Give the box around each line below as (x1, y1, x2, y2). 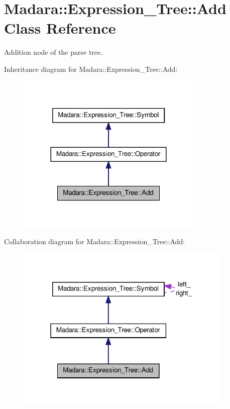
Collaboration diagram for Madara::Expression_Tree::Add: (4, 236, 185, 247)
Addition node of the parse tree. (4, 47, 103, 57)
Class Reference (4, 18, 116, 38)
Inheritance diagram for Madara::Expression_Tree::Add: (4, 63, 178, 74)
